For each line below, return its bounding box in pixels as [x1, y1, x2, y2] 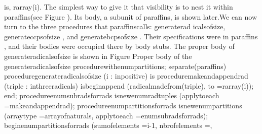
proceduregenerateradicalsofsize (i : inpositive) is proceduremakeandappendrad [4, 71, 248, 81]
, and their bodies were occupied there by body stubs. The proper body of [4, 41, 235, 51]
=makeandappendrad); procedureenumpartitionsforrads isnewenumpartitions [4, 100, 242, 110]
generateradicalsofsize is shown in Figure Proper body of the [4, 50, 192, 61]
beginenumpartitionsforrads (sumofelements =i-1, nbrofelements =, [4, 120, 212, 130]
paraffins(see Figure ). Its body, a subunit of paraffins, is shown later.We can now [4, 11, 257, 22]
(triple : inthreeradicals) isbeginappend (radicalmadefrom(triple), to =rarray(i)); [4, 80, 254, 91]
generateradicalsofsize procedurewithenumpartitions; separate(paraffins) [4, 60, 227, 71]
